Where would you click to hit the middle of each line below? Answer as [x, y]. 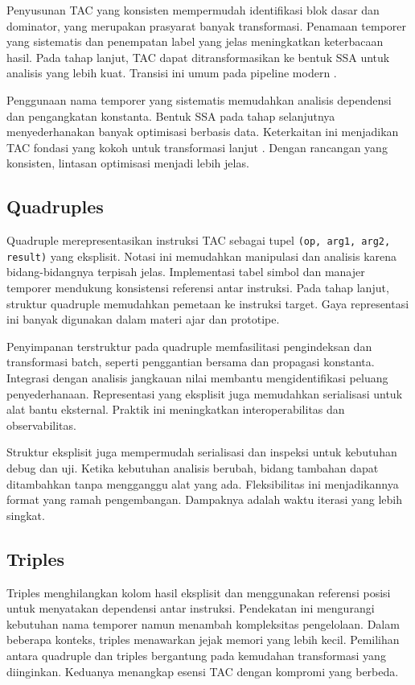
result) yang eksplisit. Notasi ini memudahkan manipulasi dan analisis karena [202, 256]
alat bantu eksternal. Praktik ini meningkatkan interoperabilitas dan [176, 409]
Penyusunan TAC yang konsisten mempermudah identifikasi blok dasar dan [193, 10]
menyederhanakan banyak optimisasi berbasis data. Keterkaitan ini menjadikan [203, 132]
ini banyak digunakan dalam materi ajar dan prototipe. [143, 319]
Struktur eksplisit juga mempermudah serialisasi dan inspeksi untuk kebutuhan [202, 452]
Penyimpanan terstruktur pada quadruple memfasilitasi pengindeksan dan [189, 346]
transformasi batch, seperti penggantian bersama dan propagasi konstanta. [191, 362]
